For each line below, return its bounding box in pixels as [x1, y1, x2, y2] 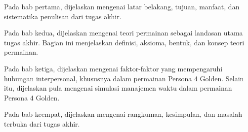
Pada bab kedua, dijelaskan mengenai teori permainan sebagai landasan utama [4, 28, 243, 38]
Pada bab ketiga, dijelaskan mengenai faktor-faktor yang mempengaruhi [4, 63, 223, 73]
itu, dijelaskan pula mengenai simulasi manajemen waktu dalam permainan [4, 83, 232, 93]
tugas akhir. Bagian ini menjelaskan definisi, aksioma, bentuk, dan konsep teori [4, 37, 245, 47]
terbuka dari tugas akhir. [4, 118, 80, 129]
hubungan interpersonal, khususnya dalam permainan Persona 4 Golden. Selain [4, 73, 244, 83]
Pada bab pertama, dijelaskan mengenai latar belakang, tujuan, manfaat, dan [4, 1, 240, 11]
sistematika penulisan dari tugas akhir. [4, 11, 122, 21]
